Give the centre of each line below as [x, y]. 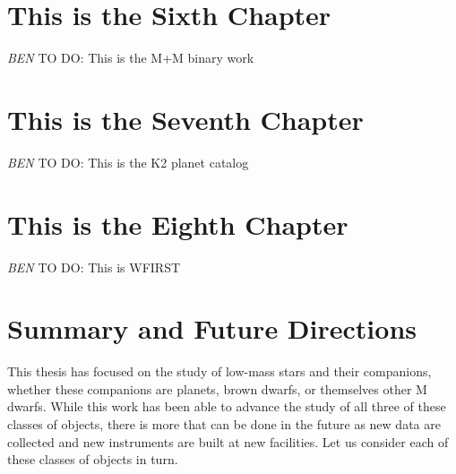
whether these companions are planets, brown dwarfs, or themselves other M [217, 388]
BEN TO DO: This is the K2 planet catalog [128, 162]
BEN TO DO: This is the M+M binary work [131, 58]
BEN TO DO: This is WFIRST [94, 267]
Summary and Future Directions [212, 328]
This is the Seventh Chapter [185, 119]
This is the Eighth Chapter [178, 224]
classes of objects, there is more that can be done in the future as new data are [224, 424]
